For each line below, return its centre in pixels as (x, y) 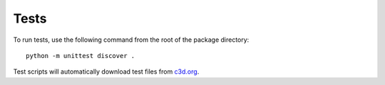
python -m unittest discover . (81, 56)
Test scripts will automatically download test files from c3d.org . (106, 72)
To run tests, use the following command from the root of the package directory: (131, 40)
